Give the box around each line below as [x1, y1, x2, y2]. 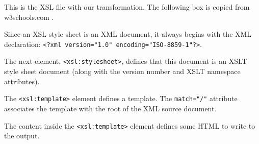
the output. [4, 130, 40, 141]
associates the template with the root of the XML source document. [4, 103, 217, 113]
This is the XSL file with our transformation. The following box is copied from [4, 2, 250, 12]
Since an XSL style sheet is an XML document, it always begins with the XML [4, 29, 252, 39]
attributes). [4, 76, 40, 86]
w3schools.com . [4, 11, 54, 22]
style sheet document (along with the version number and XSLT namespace [4, 66, 241, 77]
